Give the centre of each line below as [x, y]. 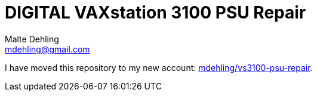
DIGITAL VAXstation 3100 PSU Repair [156, 13]
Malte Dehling [32, 39]
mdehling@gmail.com [47, 49]
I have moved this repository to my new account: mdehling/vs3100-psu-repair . [159, 67]
